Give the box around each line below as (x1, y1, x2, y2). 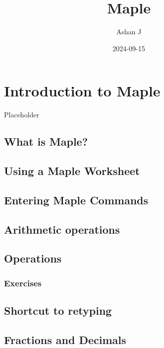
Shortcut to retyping (4, 302, 112, 318)
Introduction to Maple (4, 81, 161, 101)
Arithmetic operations (4, 221, 120, 237)
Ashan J (116, 26, 142, 37)
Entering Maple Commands (4, 192, 149, 207)
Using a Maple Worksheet (4, 163, 140, 178)
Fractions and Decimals (4, 332, 126, 347)
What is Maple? (4, 134, 88, 149)
